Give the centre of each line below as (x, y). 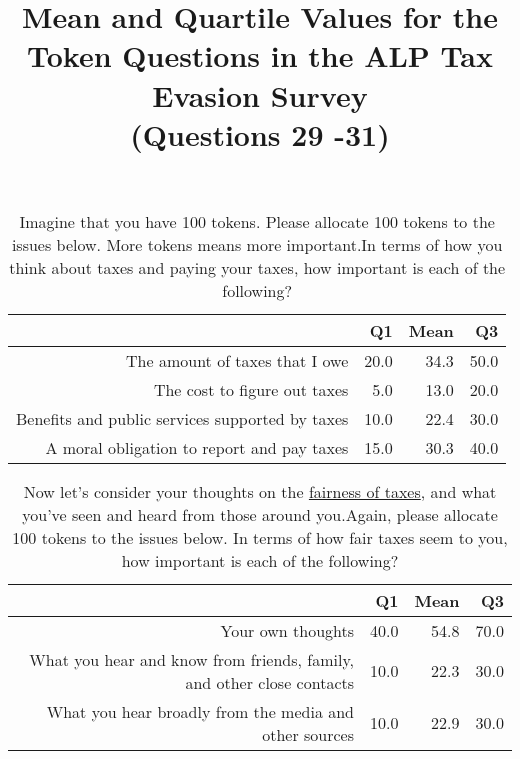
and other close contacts (270, 682)
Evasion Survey (260, 94)
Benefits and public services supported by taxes (182, 418)
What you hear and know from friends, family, (192, 659)
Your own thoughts (287, 630)
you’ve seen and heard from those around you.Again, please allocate (260, 514)
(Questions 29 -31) (260, 133)
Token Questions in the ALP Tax (260, 55)
